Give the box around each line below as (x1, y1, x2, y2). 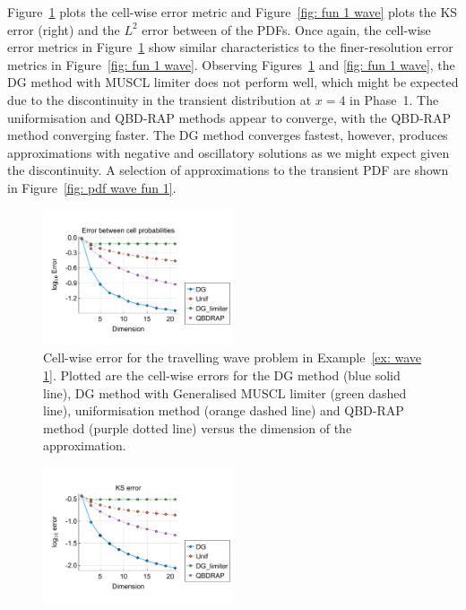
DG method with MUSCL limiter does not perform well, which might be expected (7, 73, 459, 91)
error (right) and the (7, 20, 120, 39)
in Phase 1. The (349, 90, 439, 109)
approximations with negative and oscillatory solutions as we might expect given (7, 143, 450, 161)
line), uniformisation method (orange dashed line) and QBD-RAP (43, 401, 404, 420)
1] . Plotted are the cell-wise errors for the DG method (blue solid (43, 366, 401, 385)
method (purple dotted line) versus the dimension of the (43, 418, 352, 437)
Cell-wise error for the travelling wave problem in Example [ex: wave (43, 348, 422, 367)
